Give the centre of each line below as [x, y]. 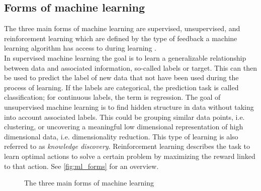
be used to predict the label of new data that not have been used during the [121, 77]
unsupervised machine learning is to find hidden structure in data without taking [129, 107]
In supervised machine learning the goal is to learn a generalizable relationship [125, 57]
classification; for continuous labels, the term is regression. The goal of [112, 97]
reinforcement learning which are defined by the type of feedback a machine [121, 38]
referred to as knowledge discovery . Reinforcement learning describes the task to [127, 146]
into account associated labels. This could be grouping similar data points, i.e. [124, 117]
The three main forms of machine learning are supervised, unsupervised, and [122, 28]
